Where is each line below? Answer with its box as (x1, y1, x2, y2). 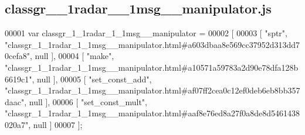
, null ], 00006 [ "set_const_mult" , (24, 95, 148, 108)
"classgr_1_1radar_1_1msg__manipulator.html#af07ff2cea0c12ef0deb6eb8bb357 (5, 84, 300, 96)
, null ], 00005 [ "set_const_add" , (32, 72, 152, 85)
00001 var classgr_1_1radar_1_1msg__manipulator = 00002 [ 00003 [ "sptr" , (5, 27, 287, 39)
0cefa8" (5, 50, 30, 62)
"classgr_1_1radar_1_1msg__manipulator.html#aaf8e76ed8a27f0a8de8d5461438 (5, 107, 300, 119)
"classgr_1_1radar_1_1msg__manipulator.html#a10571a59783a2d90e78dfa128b (5, 61, 299, 73)
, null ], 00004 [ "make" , (29, 50, 114, 62)
